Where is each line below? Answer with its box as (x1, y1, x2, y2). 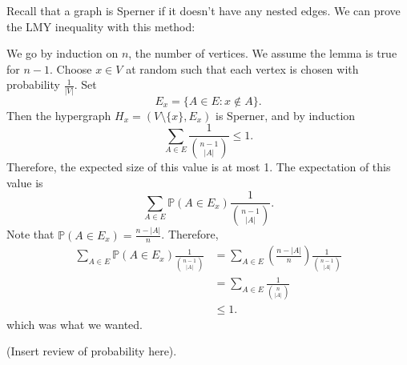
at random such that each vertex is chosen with (126, 60, 359, 77)
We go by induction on (6, 45, 119, 62)
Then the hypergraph (6, 106, 111, 123)
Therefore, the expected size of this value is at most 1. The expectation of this (6, 158, 391, 175)
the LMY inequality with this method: (6, 18, 195, 34)
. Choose (49, 60, 92, 77)
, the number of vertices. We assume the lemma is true (128, 45, 397, 62)
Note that (6, 226, 54, 243)
